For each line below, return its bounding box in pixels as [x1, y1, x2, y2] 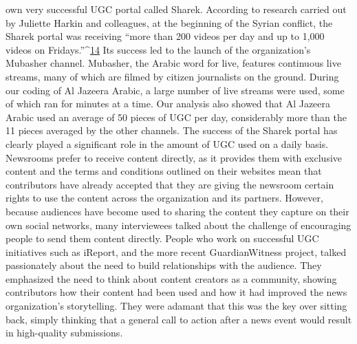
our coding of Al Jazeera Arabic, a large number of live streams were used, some [6, 83, 345, 97]
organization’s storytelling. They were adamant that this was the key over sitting [6, 299, 347, 313]
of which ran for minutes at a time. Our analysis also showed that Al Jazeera [6, 96, 331, 111]
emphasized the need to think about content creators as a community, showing [6, 271, 337, 286]
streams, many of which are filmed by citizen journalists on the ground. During [6, 69, 339, 83]
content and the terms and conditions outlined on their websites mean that [6, 164, 322, 178]
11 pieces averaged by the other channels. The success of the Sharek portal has [6, 123, 338, 138]
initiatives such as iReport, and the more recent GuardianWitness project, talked [6, 244, 347, 259]
